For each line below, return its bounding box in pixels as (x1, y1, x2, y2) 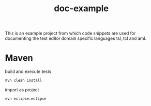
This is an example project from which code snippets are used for (5, 30, 136, 36)
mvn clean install (5, 78, 42, 83)
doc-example (54, 3, 109, 14)
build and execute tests (5, 69, 52, 74)
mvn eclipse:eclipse (5, 96, 47, 101)
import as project (5, 87, 39, 92)
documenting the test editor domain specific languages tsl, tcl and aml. (5, 35, 147, 41)
